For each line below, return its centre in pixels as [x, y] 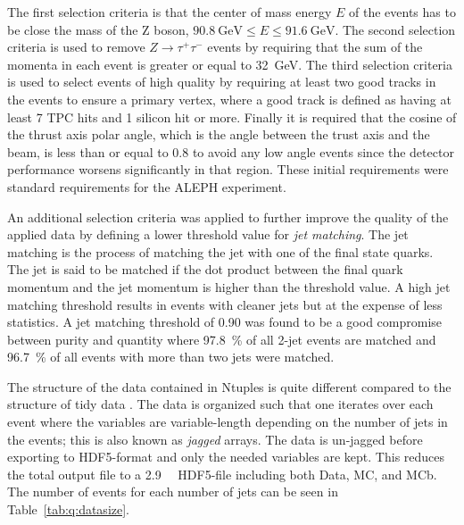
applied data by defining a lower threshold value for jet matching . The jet [208, 234]
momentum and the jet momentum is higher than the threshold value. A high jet [229, 286]
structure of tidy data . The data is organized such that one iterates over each [220, 404]
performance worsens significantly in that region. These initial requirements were [228, 169]
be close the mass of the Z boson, [98, 29]
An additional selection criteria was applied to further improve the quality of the [228, 217]
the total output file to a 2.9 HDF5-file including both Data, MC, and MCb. [222, 474]
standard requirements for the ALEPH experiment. [147, 186]
